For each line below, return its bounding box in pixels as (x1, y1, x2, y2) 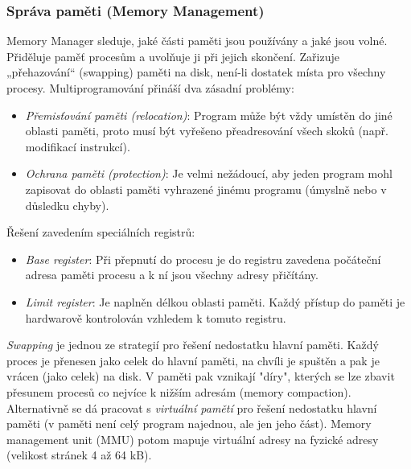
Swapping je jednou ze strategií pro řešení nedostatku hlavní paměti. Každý (6, 336, 379, 353)
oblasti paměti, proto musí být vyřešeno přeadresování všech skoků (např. (25, 122, 388, 139)
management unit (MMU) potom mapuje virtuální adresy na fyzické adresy (6, 430, 379, 447)
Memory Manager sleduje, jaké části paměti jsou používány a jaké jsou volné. (6, 32, 388, 49)
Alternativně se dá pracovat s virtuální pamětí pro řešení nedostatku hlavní (6, 399, 377, 416)
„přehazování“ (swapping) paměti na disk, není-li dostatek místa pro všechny (6, 64, 386, 80)
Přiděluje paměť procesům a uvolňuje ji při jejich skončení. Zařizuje (6, 47, 339, 64)
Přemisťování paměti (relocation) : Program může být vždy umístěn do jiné (25, 106, 393, 123)
